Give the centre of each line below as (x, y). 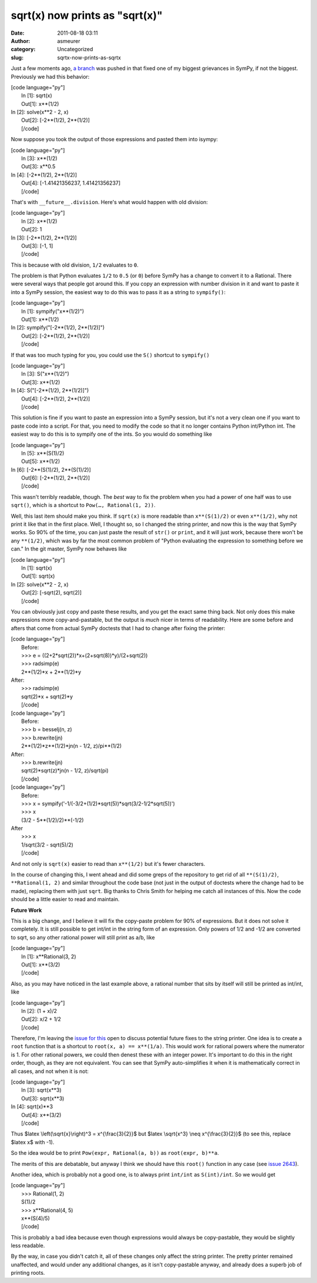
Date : (18, 33)
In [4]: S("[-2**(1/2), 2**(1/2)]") (50, 391)
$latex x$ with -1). (33, 1142)
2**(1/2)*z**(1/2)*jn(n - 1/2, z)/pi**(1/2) (72, 746)
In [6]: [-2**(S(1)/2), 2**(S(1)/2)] (51, 469)
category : (23, 49)
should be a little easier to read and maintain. (65, 899)
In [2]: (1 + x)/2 (39, 1011)
